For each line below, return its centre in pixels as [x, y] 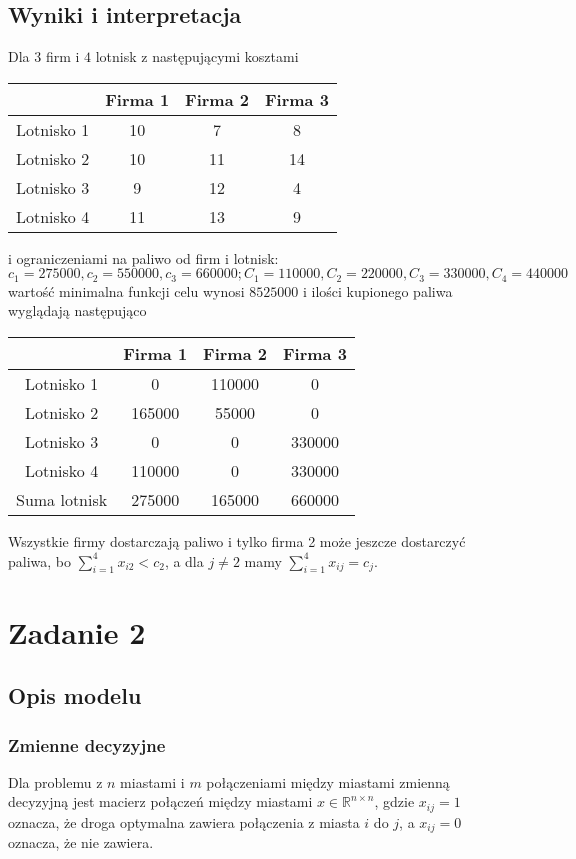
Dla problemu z [55, 781]
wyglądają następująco [77, 310]
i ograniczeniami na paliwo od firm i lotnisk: [143, 257]
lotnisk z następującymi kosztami [197, 56]
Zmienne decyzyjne [87, 744]
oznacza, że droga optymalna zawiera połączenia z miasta [184, 821]
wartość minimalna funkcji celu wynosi [126, 290]
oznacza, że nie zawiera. [81, 842]
